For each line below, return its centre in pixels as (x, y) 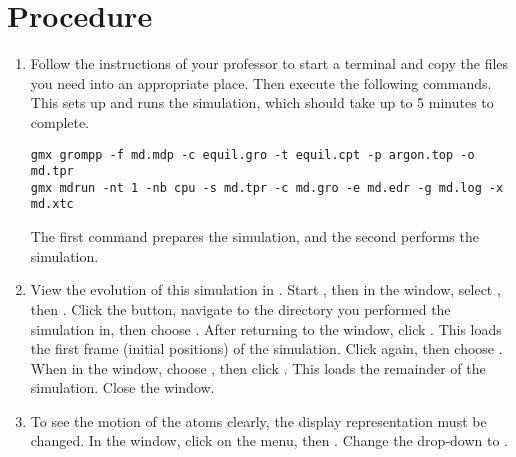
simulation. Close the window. (122, 387)
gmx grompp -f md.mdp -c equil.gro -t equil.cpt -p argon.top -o (252, 154)
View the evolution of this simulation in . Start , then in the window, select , (265, 289)
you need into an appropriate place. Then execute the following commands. (261, 82)
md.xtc (52, 204)
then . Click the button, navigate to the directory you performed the (240, 308)
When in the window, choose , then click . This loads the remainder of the (258, 367)
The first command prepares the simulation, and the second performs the (254, 236)
